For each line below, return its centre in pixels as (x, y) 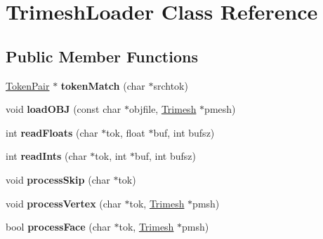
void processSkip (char (58, 179)
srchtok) (171, 85)
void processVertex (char (64, 203)
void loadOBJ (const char (64, 109)
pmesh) (220, 109)
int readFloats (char (52, 132)
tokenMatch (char (103, 85)
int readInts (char (46, 156)
